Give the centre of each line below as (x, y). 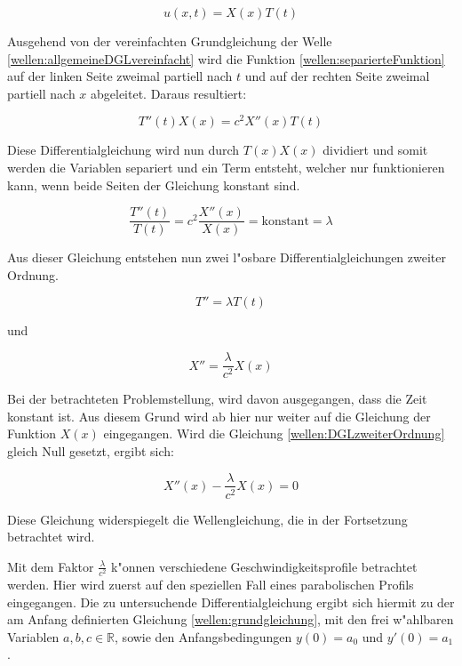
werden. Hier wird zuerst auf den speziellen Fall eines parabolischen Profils (211, 584)
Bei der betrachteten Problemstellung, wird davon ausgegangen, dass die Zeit (217, 399)
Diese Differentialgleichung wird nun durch (123, 150)
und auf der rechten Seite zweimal (337, 76)
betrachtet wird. (51, 537)
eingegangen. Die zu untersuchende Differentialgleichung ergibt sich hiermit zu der (231, 602)
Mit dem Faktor (51, 566)
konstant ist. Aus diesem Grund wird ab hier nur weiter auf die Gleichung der (219, 416)
